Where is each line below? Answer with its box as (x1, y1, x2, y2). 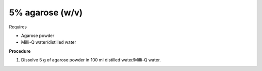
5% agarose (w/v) (9, 7, 83, 18)
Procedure (9, 48, 31, 54)
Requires (9, 24, 27, 30)
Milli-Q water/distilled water (21, 39, 77, 45)
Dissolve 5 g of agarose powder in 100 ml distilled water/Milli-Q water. (21, 57, 161, 63)
